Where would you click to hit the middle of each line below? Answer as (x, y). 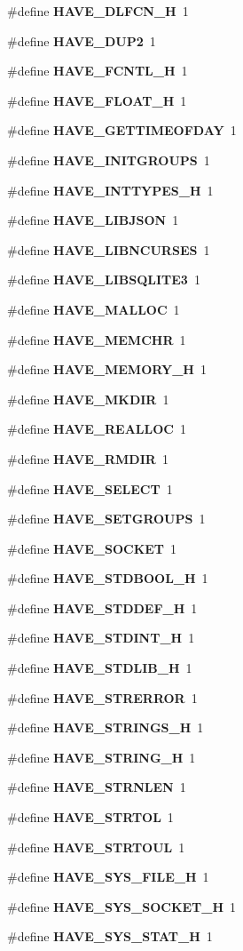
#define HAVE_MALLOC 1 (94, 309)
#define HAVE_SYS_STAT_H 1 (110, 936)
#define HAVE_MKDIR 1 (88, 399)
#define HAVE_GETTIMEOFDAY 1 (122, 130)
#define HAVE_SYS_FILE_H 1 (108, 877)
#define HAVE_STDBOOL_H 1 (108, 578)
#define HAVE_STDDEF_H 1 (102, 607)
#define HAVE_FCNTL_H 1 (98, 71)
